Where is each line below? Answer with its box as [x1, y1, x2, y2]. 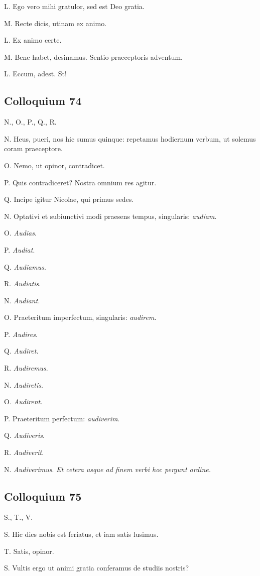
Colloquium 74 [4, 93, 82, 108]
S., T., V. [4, 512, 33, 522]
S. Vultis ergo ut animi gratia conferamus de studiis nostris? [4, 562, 189, 573]
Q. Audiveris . [4, 430, 45, 440]
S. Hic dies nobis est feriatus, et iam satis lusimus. [4, 529, 159, 539]
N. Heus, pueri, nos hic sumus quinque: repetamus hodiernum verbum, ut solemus [4, 133, 256, 144]
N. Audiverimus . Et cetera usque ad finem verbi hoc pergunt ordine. [4, 464, 211, 474]
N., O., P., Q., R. [4, 117, 57, 127]
